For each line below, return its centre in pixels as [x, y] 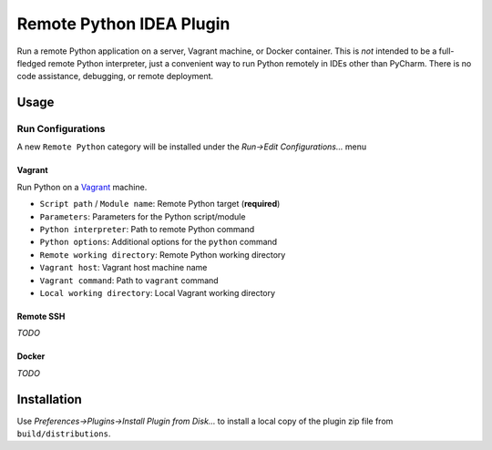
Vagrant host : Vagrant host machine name [123, 268]
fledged [31, 63]
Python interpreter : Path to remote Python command [147, 230]
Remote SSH [41, 316]
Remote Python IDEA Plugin [123, 24]
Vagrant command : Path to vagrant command [129, 280]
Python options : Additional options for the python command [159, 242]
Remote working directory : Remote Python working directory [163, 254]
